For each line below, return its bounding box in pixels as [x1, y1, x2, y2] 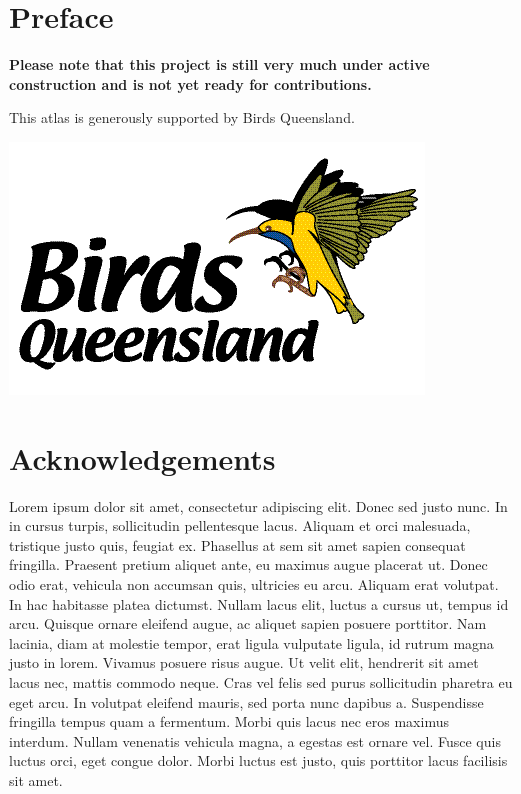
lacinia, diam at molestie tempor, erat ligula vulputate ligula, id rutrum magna [9, 632, 494, 653]
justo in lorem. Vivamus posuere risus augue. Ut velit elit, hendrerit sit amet [9, 652, 479, 673]
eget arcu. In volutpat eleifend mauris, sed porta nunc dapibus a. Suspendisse [9, 691, 484, 712]
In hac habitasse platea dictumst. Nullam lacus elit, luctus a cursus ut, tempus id [9, 593, 509, 614]
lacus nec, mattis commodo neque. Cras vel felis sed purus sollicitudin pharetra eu [9, 671, 513, 692]
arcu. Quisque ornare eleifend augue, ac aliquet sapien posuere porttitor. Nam [9, 613, 487, 634]
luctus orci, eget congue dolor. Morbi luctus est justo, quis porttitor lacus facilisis [9, 750, 508, 771]
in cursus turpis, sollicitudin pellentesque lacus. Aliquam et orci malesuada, [9, 515, 471, 536]
